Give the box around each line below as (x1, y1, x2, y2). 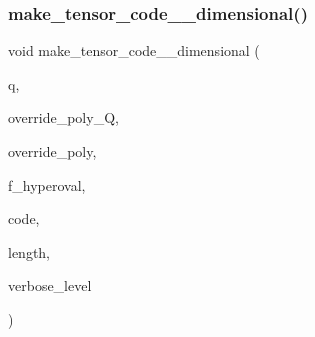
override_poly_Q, (8, 107, 119, 128)
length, (8, 241, 51, 262)
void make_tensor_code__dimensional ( (8, 40, 260, 61)
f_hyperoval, (8, 174, 86, 195)
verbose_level (8, 275, 92, 296)
